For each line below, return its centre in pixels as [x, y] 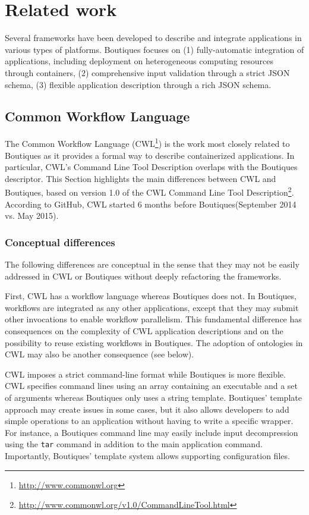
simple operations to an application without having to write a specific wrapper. [149, 421]
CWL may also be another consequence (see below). [100, 354]
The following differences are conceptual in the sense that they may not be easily [152, 264]
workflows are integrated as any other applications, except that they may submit [152, 307]
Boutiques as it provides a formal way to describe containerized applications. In [150, 155]
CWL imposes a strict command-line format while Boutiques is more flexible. [145, 374]
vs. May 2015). [32, 216]
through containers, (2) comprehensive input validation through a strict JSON [147, 72]
